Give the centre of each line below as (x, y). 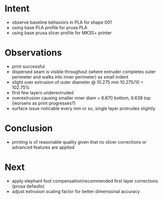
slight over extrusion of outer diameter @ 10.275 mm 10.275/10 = (78, 82)
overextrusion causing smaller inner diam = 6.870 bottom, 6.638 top (81, 98)
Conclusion (29, 128)
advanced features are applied (43, 147)
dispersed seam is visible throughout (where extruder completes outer (84, 72)
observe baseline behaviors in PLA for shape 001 (62, 22)
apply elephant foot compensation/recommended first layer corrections (85, 181)
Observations (33, 53)
